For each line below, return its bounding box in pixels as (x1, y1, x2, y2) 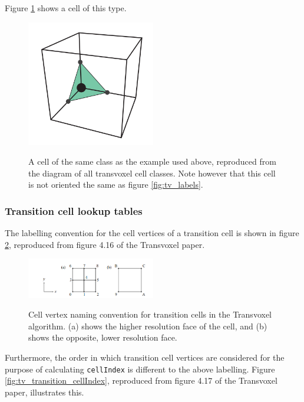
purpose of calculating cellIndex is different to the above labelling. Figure (5, 362, 275, 375)
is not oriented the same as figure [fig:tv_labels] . (28, 178, 203, 191)
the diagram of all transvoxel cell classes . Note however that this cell (28, 166, 276, 179)
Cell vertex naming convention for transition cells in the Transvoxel (28, 308, 272, 321)
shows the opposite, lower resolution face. (28, 331, 177, 344)
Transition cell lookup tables (5, 203, 143, 218)
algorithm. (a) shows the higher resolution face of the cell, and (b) (28, 319, 267, 332)
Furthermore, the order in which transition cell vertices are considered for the (5, 351, 285, 364)
